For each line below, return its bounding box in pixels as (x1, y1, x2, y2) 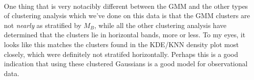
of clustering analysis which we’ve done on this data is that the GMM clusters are (4, 10, 250, 21)
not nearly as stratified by (4, 20, 81, 30)
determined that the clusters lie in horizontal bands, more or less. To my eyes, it (4, 29, 246, 40)
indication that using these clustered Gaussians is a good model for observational (4, 58, 248, 69)
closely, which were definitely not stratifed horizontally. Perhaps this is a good (4, 49, 238, 59)
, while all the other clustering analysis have (94, 20, 227, 30)
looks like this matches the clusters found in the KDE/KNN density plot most (4, 39, 239, 49)
